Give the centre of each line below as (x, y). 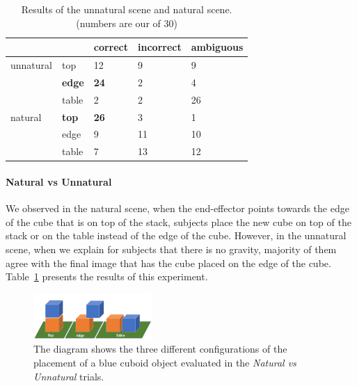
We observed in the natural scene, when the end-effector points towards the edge (177, 208)
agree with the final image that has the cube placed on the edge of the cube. (168, 263)
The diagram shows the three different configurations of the (160, 349)
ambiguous (217, 47)
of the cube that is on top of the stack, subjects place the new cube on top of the (178, 222)
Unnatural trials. (69, 376)
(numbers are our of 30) (127, 23)
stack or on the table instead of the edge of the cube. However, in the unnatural (176, 235)
